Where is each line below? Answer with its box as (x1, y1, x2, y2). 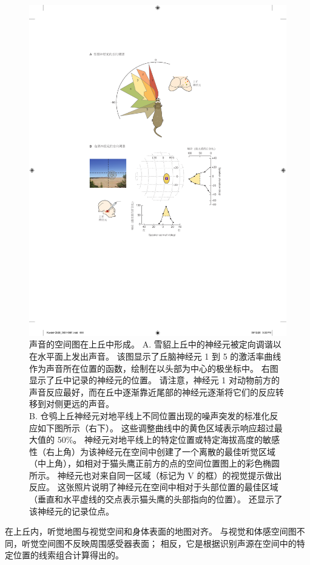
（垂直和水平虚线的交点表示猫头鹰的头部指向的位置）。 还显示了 (29, 493, 283, 505)
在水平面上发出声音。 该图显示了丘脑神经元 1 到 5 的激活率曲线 (29, 349, 281, 362)
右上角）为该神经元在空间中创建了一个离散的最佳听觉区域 (45, 445, 275, 457)
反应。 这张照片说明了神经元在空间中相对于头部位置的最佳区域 (29, 481, 278, 493)
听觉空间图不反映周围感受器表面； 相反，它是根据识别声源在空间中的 (21, 536, 297, 549)
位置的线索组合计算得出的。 (13, 549, 124, 561)
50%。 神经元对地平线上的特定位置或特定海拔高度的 (57, 433, 263, 446)
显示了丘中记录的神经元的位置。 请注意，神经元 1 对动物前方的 (29, 374, 280, 386)
